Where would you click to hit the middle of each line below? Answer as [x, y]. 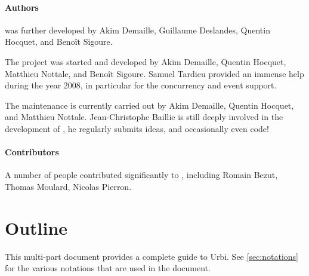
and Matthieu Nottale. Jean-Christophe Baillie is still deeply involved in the [144, 117]
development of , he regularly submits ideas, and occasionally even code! [137, 128]
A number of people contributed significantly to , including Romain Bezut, [141, 175]
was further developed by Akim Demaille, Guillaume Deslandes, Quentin [137, 30]
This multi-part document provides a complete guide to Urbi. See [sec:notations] [152, 256]
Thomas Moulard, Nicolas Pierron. [68, 186]
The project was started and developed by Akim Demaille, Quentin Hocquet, [146, 61]
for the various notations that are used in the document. [108, 268]
